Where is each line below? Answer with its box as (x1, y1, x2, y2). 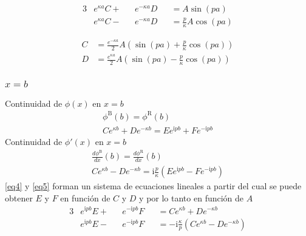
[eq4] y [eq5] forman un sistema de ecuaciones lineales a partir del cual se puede (5, 180, 302, 192)
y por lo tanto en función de (139, 191, 244, 204)
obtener (5, 191, 33, 204)
